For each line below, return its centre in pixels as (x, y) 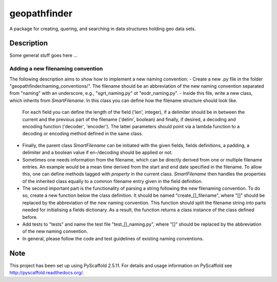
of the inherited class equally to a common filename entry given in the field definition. (112, 181)
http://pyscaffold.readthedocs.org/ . (47, 273)
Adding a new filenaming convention (56, 69)
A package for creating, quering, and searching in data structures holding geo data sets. (103, 29)
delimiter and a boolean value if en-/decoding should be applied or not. (97, 153)
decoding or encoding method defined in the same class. (83, 134)
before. (30, 217)
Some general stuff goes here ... (44, 55)
